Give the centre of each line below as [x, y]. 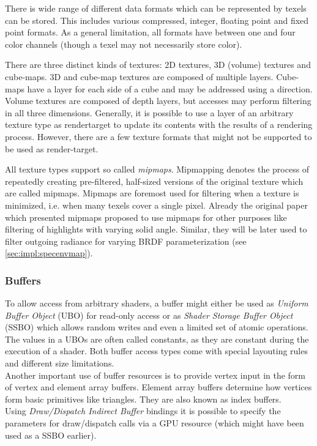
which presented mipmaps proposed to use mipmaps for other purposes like [146, 217]
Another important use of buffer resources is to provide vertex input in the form [155, 375]
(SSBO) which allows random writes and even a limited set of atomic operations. [157, 327]
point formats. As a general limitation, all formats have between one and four [150, 32]
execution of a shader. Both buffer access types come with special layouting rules [156, 351]
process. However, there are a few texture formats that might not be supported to [158, 136]
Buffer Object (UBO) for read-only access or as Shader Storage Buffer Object [149, 315]
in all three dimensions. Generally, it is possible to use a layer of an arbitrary [149, 112]
